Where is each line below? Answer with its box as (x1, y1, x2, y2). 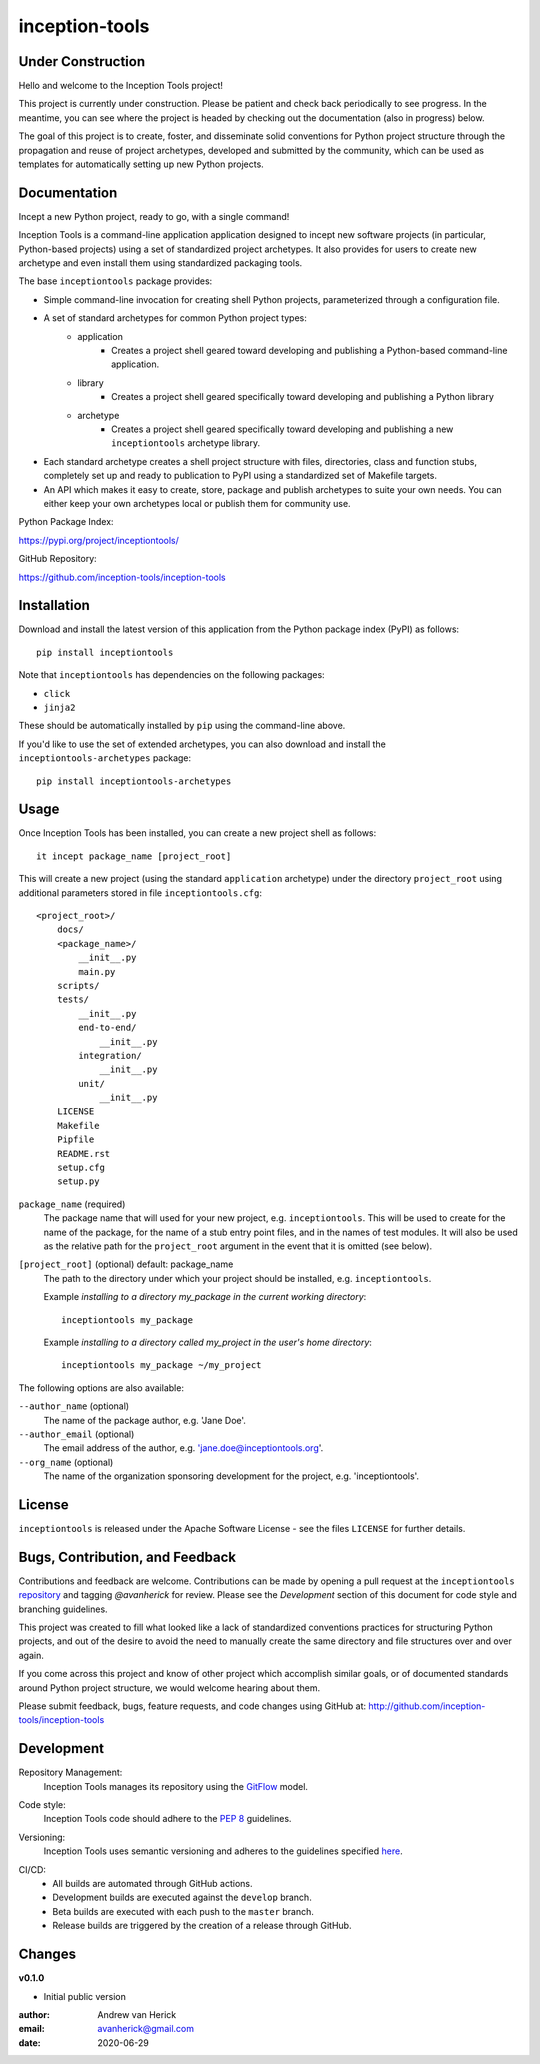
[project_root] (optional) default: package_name (18, 1258, 234, 1270)
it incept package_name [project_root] (36, 850, 232, 862)
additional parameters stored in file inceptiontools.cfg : (18, 886, 262, 899)
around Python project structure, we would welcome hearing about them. (18, 1681, 321, 1694)
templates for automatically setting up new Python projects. (18, 158, 264, 170)
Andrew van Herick (97, 2008, 177, 2020)
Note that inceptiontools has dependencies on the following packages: (18, 669, 325, 681)
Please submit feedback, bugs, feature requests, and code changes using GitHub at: (18, 1700, 367, 1712)
